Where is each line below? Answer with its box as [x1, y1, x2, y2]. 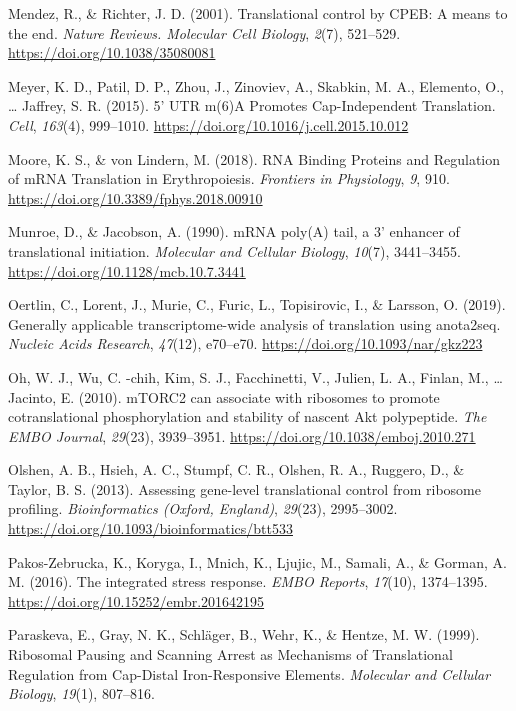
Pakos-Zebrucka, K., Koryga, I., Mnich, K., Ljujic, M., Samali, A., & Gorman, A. [8, 551, 507, 572]
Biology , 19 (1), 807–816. [8, 683, 155, 704]
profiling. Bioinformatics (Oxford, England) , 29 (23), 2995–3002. [8, 498, 398, 519]
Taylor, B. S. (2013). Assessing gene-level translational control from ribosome [8, 478, 481, 499]
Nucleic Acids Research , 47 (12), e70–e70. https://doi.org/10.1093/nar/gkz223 [8, 333, 483, 354]
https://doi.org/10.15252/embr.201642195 [8, 590, 265, 611]
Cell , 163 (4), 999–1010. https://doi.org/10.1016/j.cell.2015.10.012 [8, 114, 409, 135]
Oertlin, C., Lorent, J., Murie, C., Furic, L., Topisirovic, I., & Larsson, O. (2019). [8, 294, 506, 315]
